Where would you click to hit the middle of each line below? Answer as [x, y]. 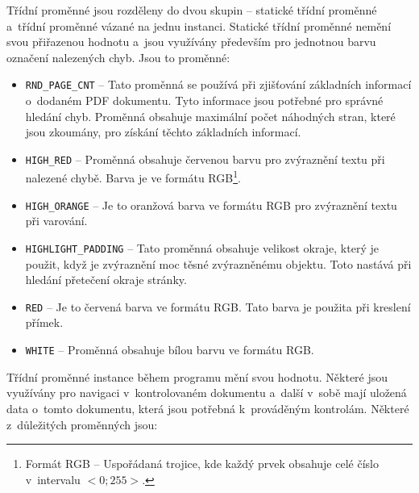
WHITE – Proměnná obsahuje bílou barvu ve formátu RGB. [170, 350]
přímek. [44, 322]
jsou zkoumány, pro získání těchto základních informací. [163, 132]
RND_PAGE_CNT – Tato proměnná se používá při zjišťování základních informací [218, 84]
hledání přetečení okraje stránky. [106, 280]
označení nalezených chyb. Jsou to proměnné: [118, 57]
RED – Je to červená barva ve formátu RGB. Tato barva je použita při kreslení [218, 306]
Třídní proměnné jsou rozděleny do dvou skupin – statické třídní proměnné [192, 10]
